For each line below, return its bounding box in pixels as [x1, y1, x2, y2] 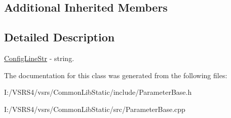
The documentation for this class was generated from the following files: [4, 70, 227, 80]
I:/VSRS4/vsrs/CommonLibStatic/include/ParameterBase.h [4, 87, 192, 97]
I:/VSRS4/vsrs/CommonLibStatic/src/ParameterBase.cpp [4, 103, 185, 114]
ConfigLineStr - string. [4, 52, 74, 63]
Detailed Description [4, 29, 115, 45]
